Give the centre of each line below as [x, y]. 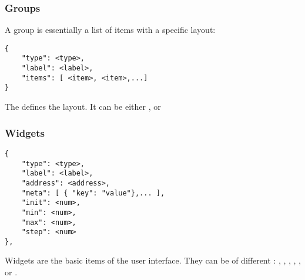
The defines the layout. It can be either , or [83, 107]
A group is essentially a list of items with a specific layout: [110, 30]
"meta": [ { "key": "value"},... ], [93, 193]
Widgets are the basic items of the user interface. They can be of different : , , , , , [153, 260]
